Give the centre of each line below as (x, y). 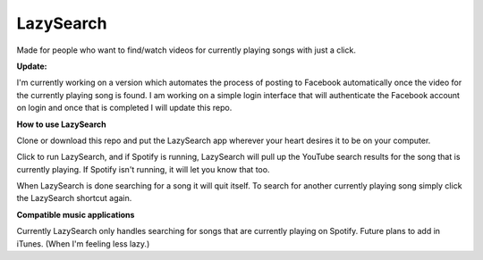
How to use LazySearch (61, 124)
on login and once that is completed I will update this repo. (124, 108)
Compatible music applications (76, 214)
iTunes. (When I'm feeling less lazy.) (83, 243)
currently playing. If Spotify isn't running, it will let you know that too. (143, 169)
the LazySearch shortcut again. (74, 198)
